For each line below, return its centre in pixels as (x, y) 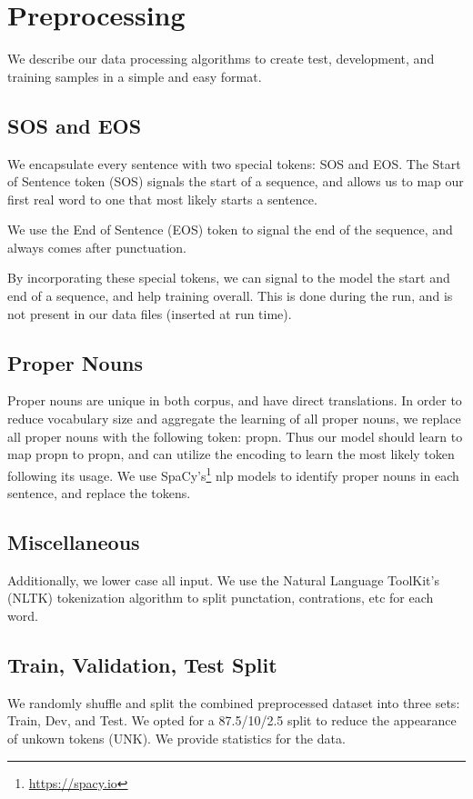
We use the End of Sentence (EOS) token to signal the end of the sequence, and (230, 230)
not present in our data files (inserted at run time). (150, 313)
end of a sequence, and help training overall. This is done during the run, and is (230, 296)
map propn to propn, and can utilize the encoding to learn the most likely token (231, 454)
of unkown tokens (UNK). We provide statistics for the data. (176, 739)
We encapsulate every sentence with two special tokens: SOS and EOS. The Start (234, 163)
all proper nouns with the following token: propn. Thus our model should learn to (235, 436)
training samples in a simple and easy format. (135, 76)
